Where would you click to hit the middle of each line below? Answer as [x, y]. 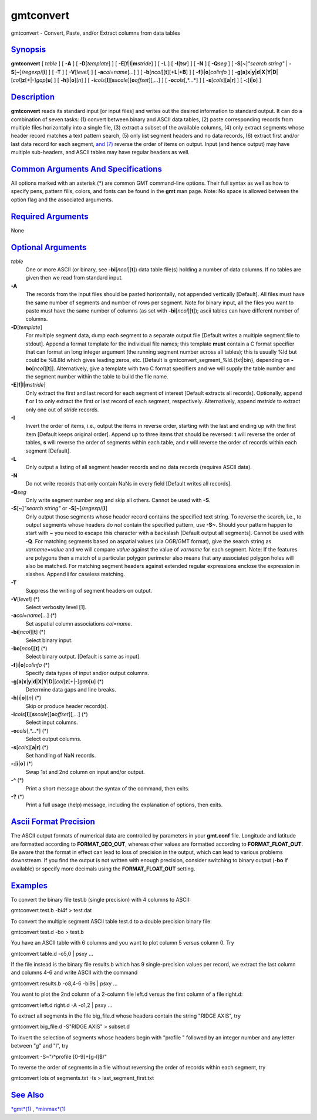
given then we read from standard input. [74, 278]
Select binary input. [49, 640]
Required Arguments [50, 216]
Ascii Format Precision [53, 822]
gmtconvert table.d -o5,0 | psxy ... [52, 953]
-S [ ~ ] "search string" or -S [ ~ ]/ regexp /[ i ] [59, 509]
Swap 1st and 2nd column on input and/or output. [85, 772]
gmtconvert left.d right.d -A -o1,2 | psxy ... [62, 1005]
